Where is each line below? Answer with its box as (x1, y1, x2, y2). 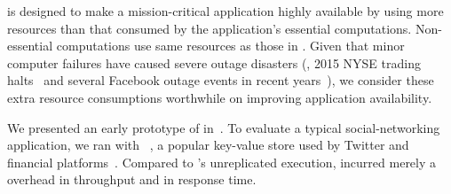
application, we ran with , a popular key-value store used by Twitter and (7, 136, 409, 154)
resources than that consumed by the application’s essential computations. (7, 19, 412, 37)
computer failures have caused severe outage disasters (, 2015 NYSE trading (7, 53, 421, 72)
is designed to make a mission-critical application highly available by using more (7, 2, 444, 19)
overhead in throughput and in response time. (7, 170, 257, 189)
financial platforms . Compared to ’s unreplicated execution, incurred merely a (7, 152, 437, 171)
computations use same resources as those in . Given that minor (56, 36, 405, 55)
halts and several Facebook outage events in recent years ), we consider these (7, 71, 434, 89)
